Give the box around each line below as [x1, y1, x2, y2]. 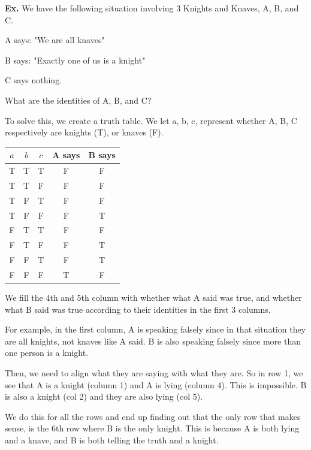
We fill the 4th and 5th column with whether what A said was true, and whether [5, 291, 302, 304]
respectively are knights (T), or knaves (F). [5, 126, 164, 138]
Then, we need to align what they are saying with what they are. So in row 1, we [5, 367, 303, 379]
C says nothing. [5, 74, 62, 86]
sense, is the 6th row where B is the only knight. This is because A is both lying [5, 422, 300, 434]
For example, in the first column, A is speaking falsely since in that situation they [5, 323, 306, 336]
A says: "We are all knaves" [5, 34, 105, 46]
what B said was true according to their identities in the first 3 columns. [5, 303, 271, 315]
